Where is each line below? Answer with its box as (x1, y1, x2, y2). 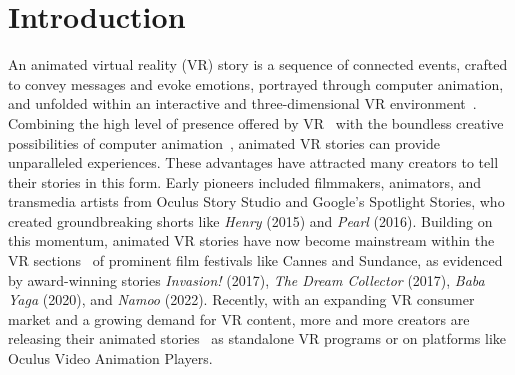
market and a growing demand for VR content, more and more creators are (8, 308, 470, 329)
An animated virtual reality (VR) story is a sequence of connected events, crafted (8, 54, 508, 75)
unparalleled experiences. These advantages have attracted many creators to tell (8, 152, 499, 173)
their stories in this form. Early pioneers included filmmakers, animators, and (8, 171, 482, 192)
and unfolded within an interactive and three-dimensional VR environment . (8, 93, 477, 114)
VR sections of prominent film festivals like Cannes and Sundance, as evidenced (8, 250, 503, 271)
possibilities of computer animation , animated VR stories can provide (8, 132, 440, 153)
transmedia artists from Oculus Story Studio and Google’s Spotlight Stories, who (8, 191, 505, 212)
